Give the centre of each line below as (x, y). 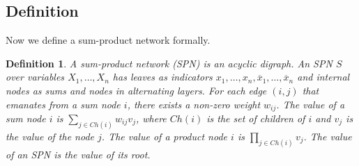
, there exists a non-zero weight (194, 104)
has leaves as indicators (162, 77)
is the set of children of (256, 118)
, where (151, 118)
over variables (35, 77)
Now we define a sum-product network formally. (108, 40)
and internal (323, 77)
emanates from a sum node (63, 104)
